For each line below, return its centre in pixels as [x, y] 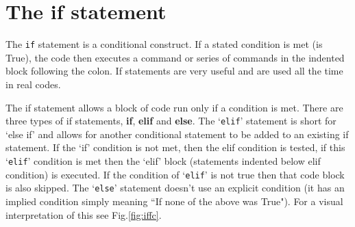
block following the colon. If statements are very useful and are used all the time [174, 71]
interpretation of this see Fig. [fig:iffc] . [84, 214]
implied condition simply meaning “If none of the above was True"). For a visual [174, 201]
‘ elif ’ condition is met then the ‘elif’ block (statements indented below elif [163, 161]
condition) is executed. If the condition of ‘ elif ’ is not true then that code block [175, 174]
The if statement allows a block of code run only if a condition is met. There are [174, 107]
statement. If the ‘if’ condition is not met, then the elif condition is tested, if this [175, 147]
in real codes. [33, 84]
